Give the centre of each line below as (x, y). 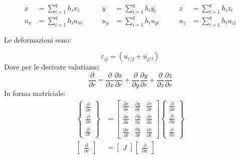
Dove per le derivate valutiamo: (52, 67)
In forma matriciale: (35, 93)
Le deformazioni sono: (38, 39)
